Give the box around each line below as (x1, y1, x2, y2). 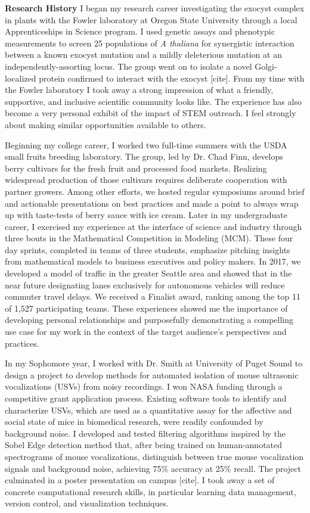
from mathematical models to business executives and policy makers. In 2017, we (5, 255, 301, 268)
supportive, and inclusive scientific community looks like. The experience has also (5, 95, 302, 107)
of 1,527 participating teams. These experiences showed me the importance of (5, 301, 288, 314)
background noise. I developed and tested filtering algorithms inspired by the (5, 427, 286, 439)
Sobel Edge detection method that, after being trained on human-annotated (5, 439, 283, 451)
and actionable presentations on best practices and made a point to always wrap (5, 197, 299, 209)
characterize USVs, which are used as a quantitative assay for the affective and (5, 403, 292, 416)
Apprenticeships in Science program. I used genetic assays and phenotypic (5, 25, 275, 38)
